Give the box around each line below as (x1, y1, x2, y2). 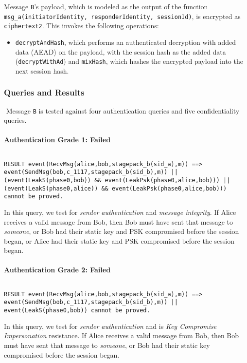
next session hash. (15, 65, 69, 76)
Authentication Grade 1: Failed (4, 134, 111, 144)
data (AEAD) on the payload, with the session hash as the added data (15, 46, 226, 57)
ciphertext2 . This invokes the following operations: (4, 20, 159, 31)
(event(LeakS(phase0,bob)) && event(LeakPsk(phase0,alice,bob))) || (4, 177, 230, 184)
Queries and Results (4, 86, 85, 98)
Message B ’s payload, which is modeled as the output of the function (4, 1, 208, 11)
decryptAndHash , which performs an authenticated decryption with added (15, 37, 236, 47)
